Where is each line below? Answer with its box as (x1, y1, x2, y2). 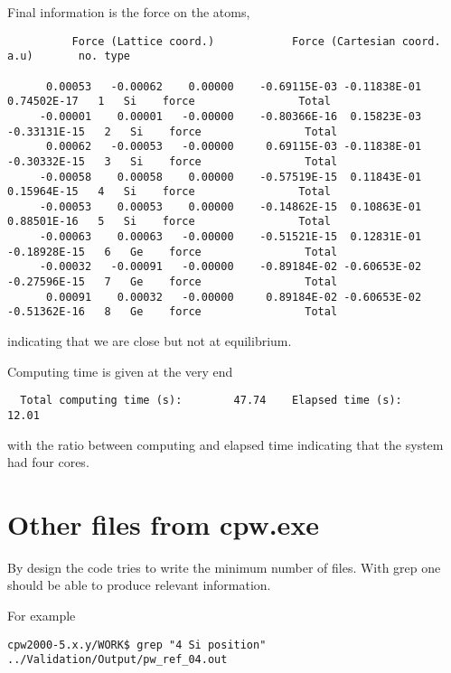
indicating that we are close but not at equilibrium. (7, 332, 292, 351)
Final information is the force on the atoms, (7, 3, 250, 21)
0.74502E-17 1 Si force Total (7, 95, 331, 108)
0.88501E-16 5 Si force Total (7, 215, 331, 229)
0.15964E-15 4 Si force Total (7, 185, 331, 199)
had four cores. (7, 453, 89, 472)
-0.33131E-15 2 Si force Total (7, 125, 338, 138)
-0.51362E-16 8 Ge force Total (7, 305, 338, 319)
